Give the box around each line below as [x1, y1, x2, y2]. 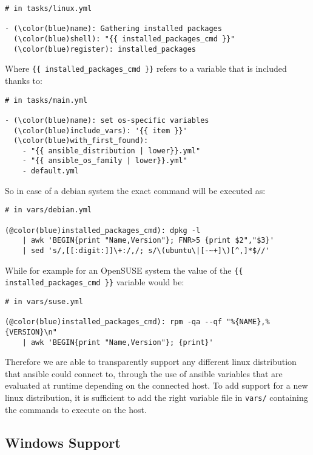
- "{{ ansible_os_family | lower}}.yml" [22, 156, 187, 165]
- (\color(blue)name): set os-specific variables [5, 116, 209, 125]
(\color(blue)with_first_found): [13, 136, 149, 145]
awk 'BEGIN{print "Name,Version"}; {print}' [30, 338, 214, 347]
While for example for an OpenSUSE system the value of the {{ [5, 263, 243, 276]
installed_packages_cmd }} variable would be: [5, 276, 184, 288]
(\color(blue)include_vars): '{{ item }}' [13, 126, 187, 135]
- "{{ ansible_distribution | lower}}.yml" [22, 146, 201, 155]
